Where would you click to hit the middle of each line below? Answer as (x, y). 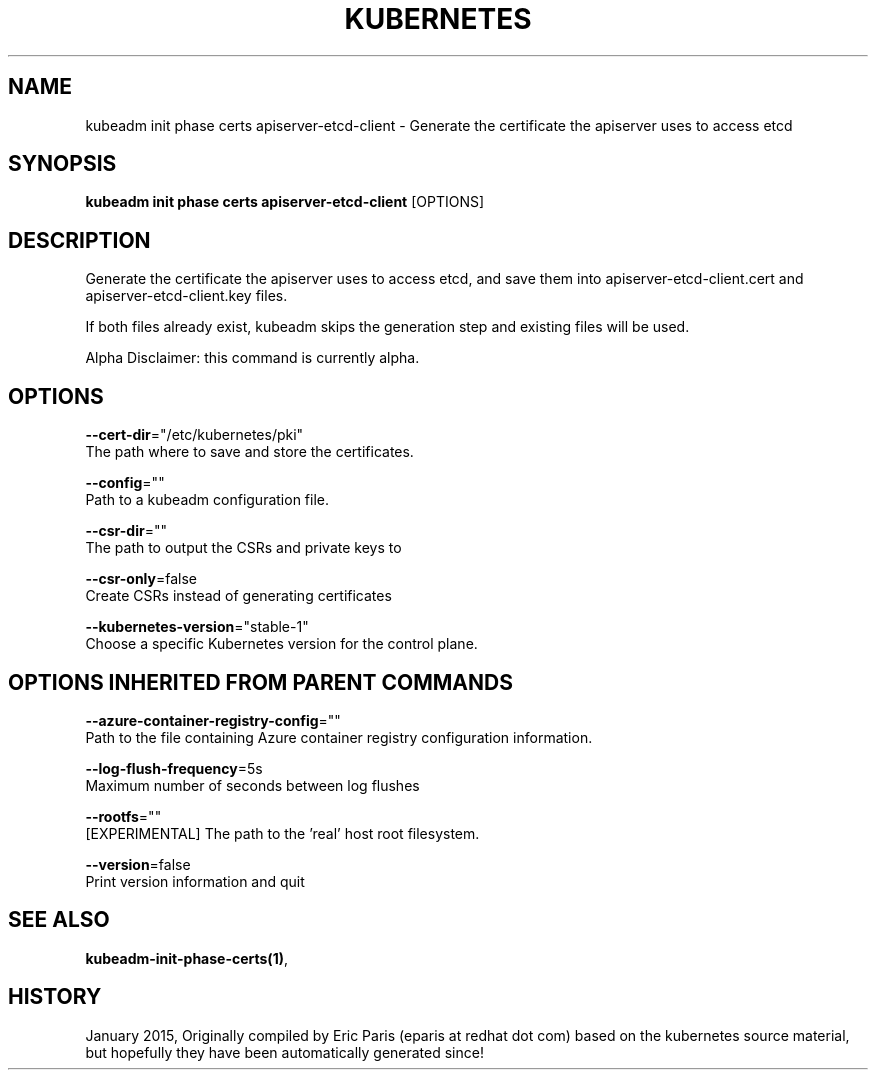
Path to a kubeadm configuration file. (207, 500)
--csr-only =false (141, 579)
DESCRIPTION (79, 240)
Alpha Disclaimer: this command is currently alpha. (252, 358)
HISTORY (55, 997)
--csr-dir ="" (126, 531)
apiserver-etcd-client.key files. (186, 296)
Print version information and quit (195, 881)
